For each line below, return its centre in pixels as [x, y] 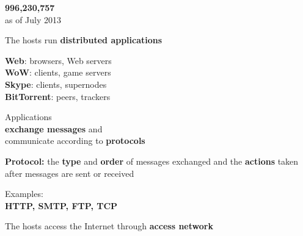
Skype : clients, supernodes [56, 84]
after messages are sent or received [70, 173]
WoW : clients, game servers [58, 72]
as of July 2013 [33, 19]
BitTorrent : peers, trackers [58, 96]
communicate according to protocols [75, 141]
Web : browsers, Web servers [58, 60]
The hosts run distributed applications [84, 40]
